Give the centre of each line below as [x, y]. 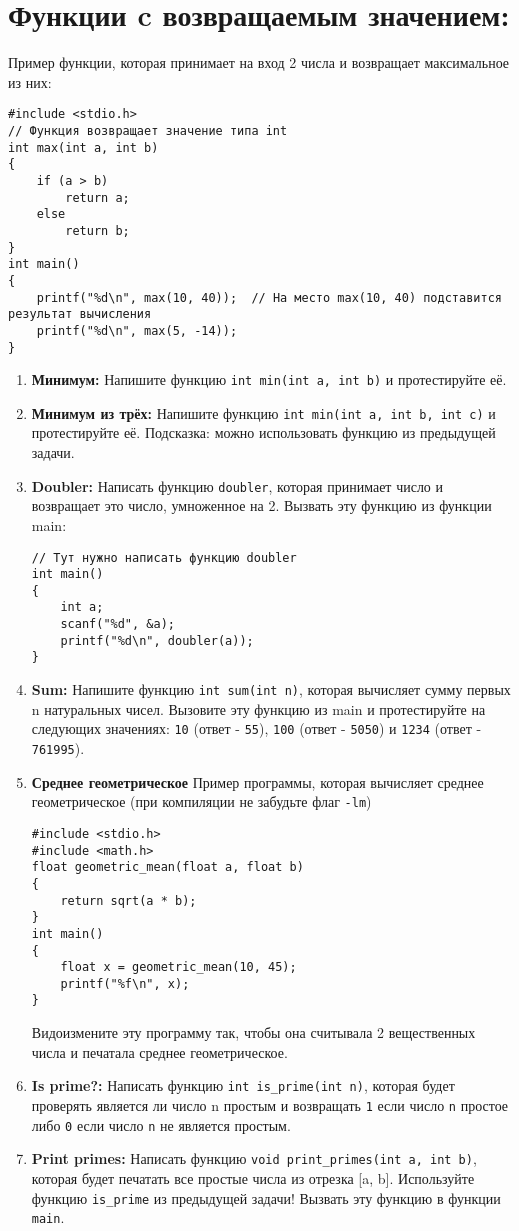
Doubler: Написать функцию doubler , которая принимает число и [237, 485]
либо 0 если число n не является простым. [161, 1124]
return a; [97, 197]
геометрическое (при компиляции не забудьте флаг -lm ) [201, 801]
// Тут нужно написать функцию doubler [164, 557]
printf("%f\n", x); [125, 983]
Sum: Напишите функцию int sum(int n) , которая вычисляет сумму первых [271, 689]
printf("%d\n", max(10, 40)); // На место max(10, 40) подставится [269, 297]
